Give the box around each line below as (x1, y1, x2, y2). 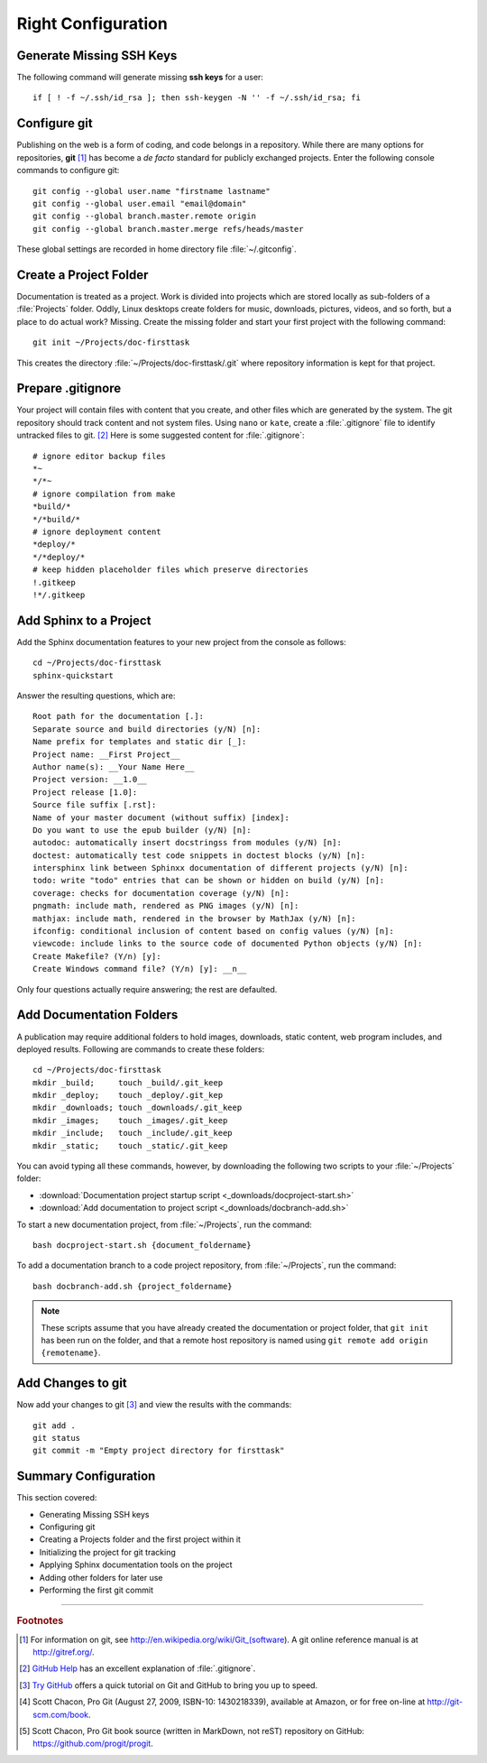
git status (32, 1433, 81, 1444)
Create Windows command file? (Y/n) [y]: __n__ (32, 964, 247, 974)
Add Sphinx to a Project (16, 613, 152, 628)
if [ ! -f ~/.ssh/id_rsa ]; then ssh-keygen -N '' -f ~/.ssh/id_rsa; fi (32, 93, 361, 103)
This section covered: (16, 1492, 97, 1503)
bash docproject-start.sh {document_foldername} (32, 1240, 252, 1250)
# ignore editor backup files (32, 451, 167, 461)
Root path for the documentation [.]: (32, 711, 205, 722)
